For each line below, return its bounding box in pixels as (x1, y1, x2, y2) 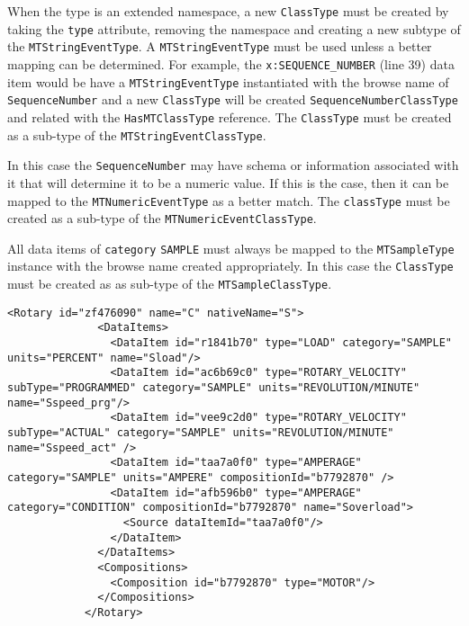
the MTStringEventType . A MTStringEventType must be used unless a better (7, 37, 432, 56)
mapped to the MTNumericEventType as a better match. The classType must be (7, 191, 450, 210)
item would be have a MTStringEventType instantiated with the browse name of (7, 72, 449, 91)
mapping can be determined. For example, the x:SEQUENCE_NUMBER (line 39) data (7, 54, 455, 73)
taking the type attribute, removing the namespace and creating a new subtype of (7, 19, 461, 38)
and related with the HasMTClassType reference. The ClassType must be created (7, 107, 452, 126)
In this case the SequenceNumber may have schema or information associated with (7, 156, 459, 174)
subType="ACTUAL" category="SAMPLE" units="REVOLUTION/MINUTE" (7, 426, 394, 440)
